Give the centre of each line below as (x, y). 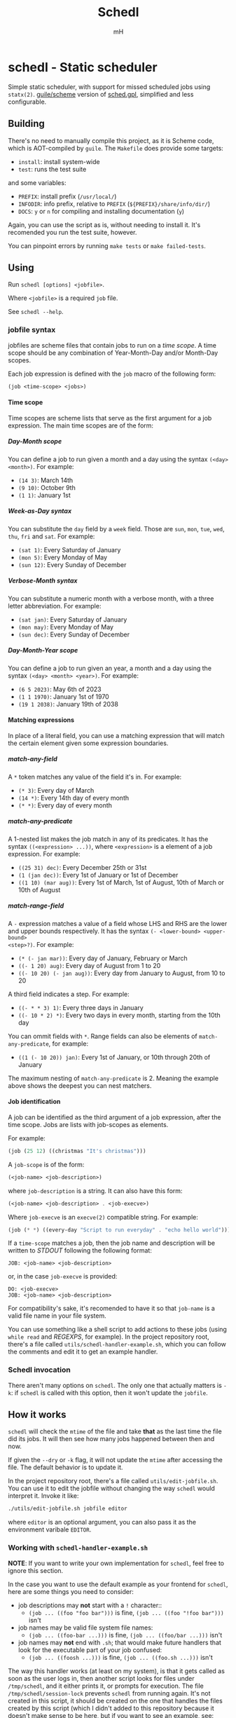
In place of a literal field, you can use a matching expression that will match (116, 735)
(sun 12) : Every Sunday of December (72, 564)
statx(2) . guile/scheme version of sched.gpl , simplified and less (101, 94)
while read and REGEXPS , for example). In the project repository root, (109, 1337)
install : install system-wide (59, 161)
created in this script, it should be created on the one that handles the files (115, 1700)
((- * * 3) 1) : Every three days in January (81, 1007)
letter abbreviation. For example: (55, 606)
